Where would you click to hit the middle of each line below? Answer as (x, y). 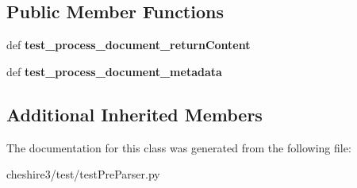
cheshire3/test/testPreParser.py (83, 174)
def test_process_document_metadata (114, 71)
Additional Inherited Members (134, 114)
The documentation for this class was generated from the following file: (179, 147)
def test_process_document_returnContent (129, 45)
